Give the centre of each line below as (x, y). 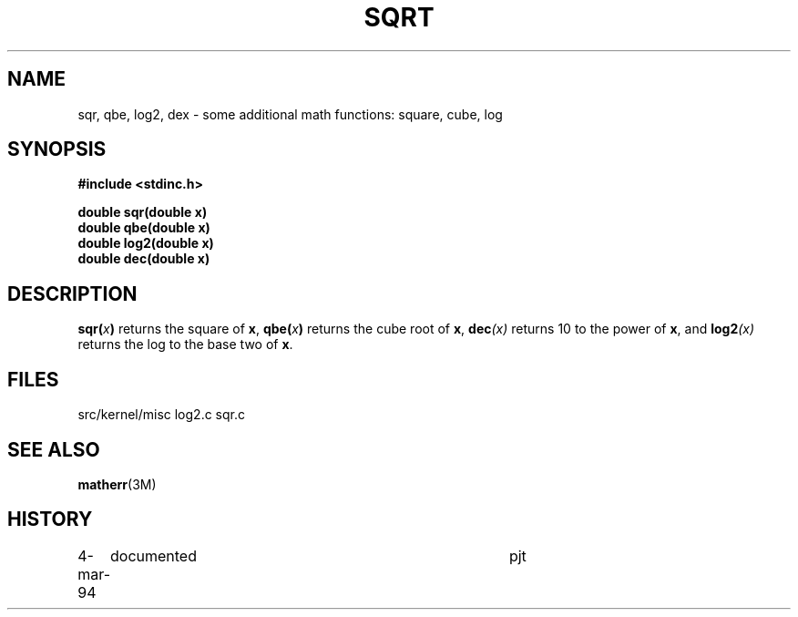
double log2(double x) (146, 243)
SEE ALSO (54, 449)
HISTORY (50, 519)
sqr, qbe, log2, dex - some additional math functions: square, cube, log (290, 114)
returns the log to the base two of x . (185, 344)
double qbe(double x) (144, 228)
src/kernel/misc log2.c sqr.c (161, 415)
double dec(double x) (144, 259)
